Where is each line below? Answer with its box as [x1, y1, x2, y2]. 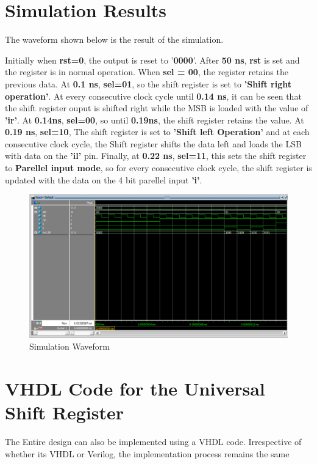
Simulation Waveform [29, 340, 110, 353]
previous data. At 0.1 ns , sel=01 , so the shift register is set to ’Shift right [5, 77, 292, 90]
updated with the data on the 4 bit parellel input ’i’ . [5, 173, 202, 186]
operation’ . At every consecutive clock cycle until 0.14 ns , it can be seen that [5, 89, 302, 102]
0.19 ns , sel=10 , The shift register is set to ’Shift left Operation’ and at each [5, 125, 310, 138]
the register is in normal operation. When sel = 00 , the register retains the [5, 65, 288, 78]
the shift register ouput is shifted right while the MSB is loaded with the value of [5, 101, 308, 114]
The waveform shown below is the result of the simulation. [5, 33, 224, 46]
